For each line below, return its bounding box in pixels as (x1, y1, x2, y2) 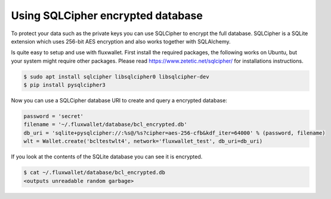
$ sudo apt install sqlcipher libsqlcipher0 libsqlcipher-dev (23, 73, 209, 80)
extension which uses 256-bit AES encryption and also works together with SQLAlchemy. (11, 38, 231, 45)
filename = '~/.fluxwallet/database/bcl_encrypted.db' (23, 121, 187, 128)
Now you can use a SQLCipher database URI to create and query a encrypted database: (11, 97, 228, 104)
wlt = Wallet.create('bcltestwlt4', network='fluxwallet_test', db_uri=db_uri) (23, 138, 263, 145)
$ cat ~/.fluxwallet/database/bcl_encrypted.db (23, 169, 165, 176)
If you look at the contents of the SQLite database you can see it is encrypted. (11, 153, 203, 160)
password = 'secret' (23, 113, 83, 120)
